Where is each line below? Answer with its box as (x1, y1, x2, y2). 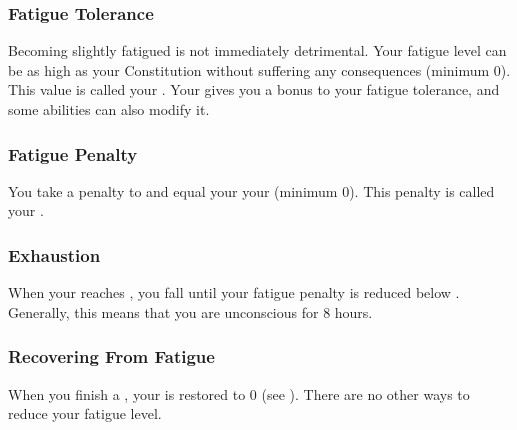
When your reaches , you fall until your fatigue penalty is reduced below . (8, 282, 460, 303)
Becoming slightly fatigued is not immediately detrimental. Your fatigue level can (8, 40, 507, 61)
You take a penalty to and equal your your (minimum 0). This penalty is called (8, 180, 495, 201)
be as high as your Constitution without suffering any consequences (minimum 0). (8, 59, 511, 80)
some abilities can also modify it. (8, 99, 210, 119)
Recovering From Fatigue (8, 344, 215, 369)
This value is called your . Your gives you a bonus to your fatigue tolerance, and (8, 79, 500, 100)
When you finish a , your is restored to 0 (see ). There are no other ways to (8, 383, 470, 404)
